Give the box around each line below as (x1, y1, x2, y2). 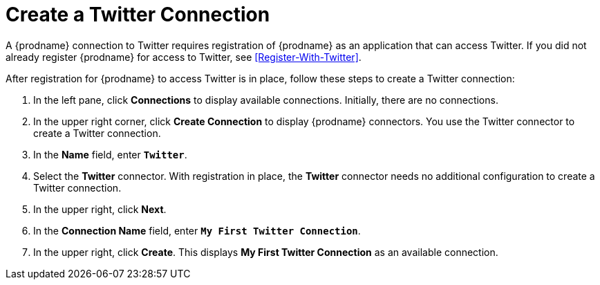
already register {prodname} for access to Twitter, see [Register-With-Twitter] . (6, 50, 362, 63)
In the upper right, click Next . (33, 203, 167, 215)
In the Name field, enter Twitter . (33, 148, 187, 160)
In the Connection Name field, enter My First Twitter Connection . (33, 224, 361, 237)
